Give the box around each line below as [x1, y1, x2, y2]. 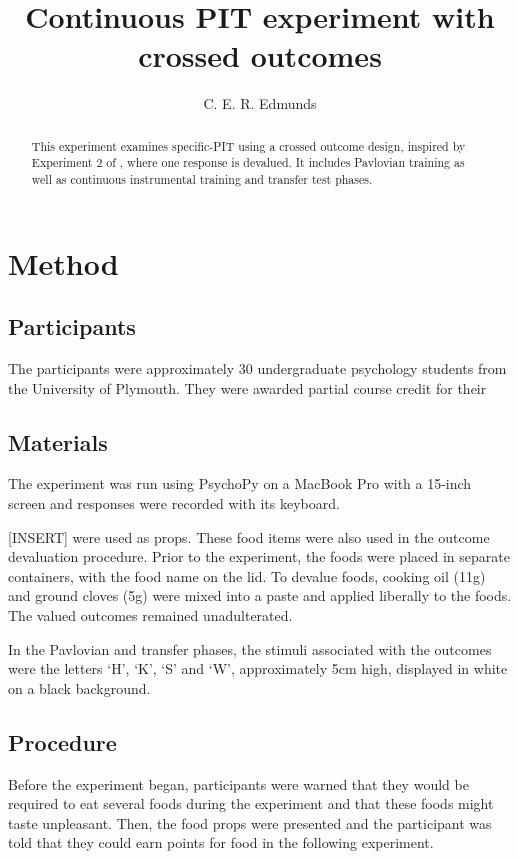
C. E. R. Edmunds [203, 93, 317, 114]
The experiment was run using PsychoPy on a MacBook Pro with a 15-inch [8, 473, 472, 494]
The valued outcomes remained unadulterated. [8, 605, 293, 626]
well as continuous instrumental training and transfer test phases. [31, 171, 373, 188]
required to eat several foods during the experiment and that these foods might [8, 793, 494, 814]
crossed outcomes [138, 35, 382, 76]
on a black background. [8, 677, 151, 698]
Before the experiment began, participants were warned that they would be [8, 773, 469, 794]
